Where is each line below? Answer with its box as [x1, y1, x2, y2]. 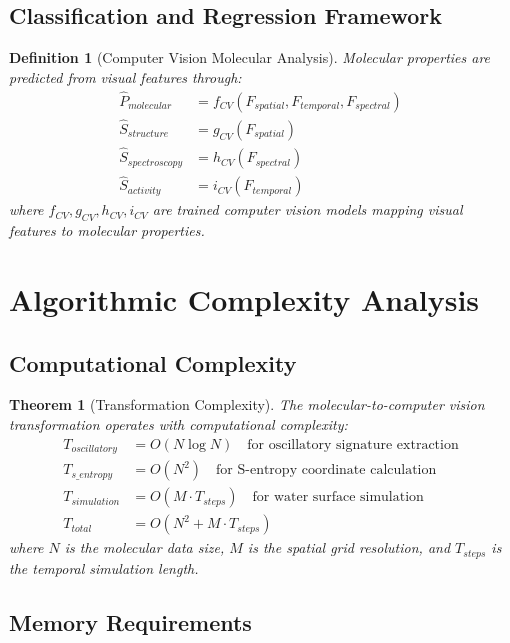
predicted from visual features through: [9, 66, 242, 87]
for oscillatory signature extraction [247, 437, 459, 452]
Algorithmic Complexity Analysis [9, 278, 480, 319]
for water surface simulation [252, 490, 424, 505]
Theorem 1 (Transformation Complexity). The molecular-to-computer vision [9, 394, 485, 415]
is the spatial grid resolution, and [247, 537, 451, 558]
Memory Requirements [9, 606, 252, 637]
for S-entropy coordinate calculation [216, 463, 437, 478]
